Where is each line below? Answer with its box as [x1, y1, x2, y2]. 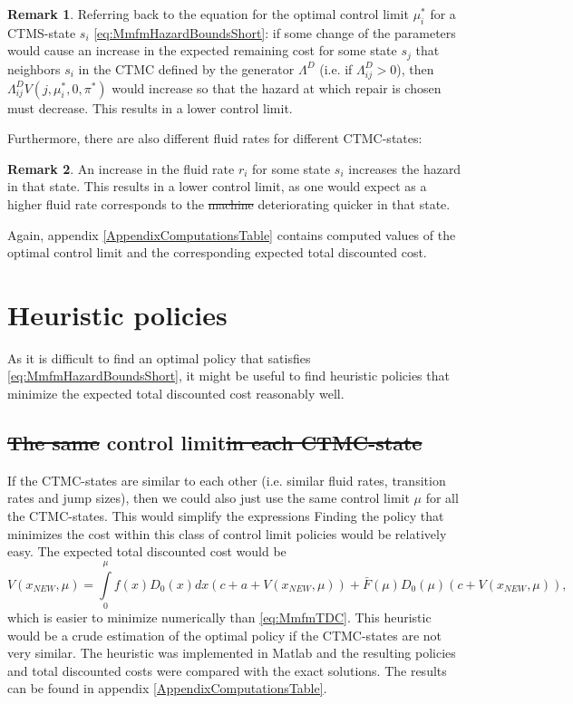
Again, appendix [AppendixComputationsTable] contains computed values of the [7, 225, 456, 244]
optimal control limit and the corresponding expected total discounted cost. [7, 243, 427, 262]
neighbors [7, 59, 61, 78]
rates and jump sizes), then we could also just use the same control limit [7, 488, 410, 507]
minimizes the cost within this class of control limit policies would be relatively [7, 524, 447, 543]
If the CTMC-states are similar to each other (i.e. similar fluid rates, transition [7, 470, 446, 489]
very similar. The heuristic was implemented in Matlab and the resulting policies [7, 643, 456, 662]
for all [425, 488, 459, 507]
